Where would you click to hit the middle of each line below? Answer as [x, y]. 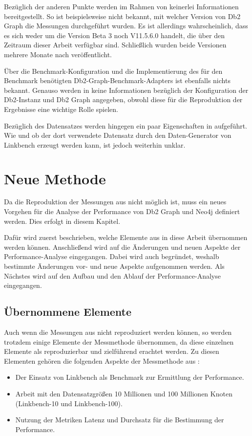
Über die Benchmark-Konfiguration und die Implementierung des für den [113, 71]
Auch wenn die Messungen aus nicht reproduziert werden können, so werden [118, 332]
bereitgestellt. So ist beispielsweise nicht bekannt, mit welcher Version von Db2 [122, 16]
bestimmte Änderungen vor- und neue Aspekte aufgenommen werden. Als [114, 266]
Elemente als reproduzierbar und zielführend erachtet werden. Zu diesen [112, 351]
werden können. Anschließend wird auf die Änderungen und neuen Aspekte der [122, 247]
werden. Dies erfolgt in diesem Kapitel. [62, 221]
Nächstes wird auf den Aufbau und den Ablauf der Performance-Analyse [112, 275]
